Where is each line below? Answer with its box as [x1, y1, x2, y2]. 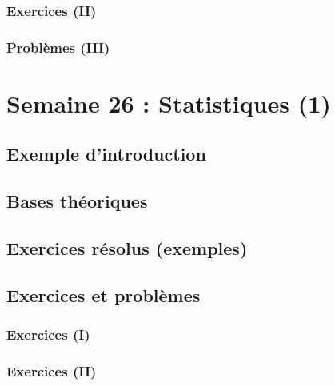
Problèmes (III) [6, 37, 110, 57]
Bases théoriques [6, 189, 148, 213]
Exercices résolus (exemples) [6, 236, 248, 261]
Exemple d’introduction [6, 141, 206, 166]
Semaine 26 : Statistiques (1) [6, 86, 331, 119]
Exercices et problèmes [6, 282, 201, 307]
